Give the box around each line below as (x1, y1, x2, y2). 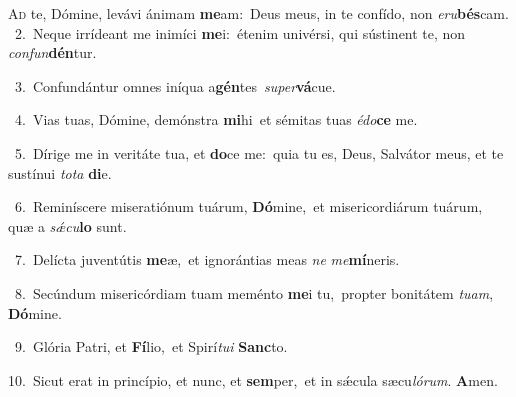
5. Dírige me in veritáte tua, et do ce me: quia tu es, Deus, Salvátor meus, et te (14, 142, 504, 163)
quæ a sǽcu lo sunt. (8, 215, 127, 236)
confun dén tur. (8, 42, 97, 63)
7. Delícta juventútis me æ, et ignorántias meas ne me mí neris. (14, 249, 400, 270)
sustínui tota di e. (8, 162, 112, 183)
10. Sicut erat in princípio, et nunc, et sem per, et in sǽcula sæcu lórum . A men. (8, 369, 498, 390)
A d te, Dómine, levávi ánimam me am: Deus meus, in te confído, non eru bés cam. (8, 3, 509, 23)
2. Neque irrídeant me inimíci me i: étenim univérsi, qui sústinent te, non (14, 22, 466, 43)
